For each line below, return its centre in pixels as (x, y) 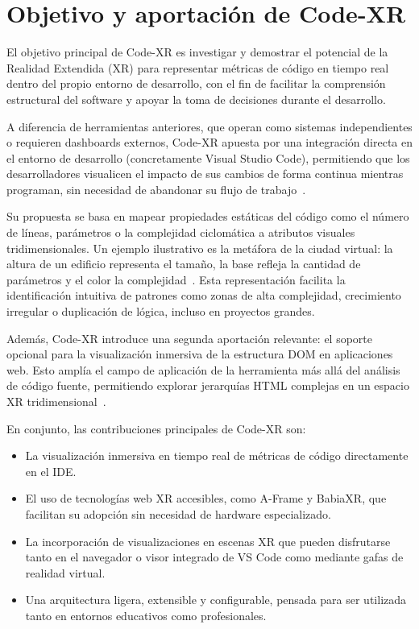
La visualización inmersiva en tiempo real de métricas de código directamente (217, 455)
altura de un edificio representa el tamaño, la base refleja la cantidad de (184, 264)
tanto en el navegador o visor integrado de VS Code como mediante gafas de (214, 557)
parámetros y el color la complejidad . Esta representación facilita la (176, 279)
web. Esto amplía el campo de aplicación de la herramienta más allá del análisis (203, 369)
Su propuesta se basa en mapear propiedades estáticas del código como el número (208, 216)
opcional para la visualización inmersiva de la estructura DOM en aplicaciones (200, 354)
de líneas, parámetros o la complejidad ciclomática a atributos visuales (181, 232)
